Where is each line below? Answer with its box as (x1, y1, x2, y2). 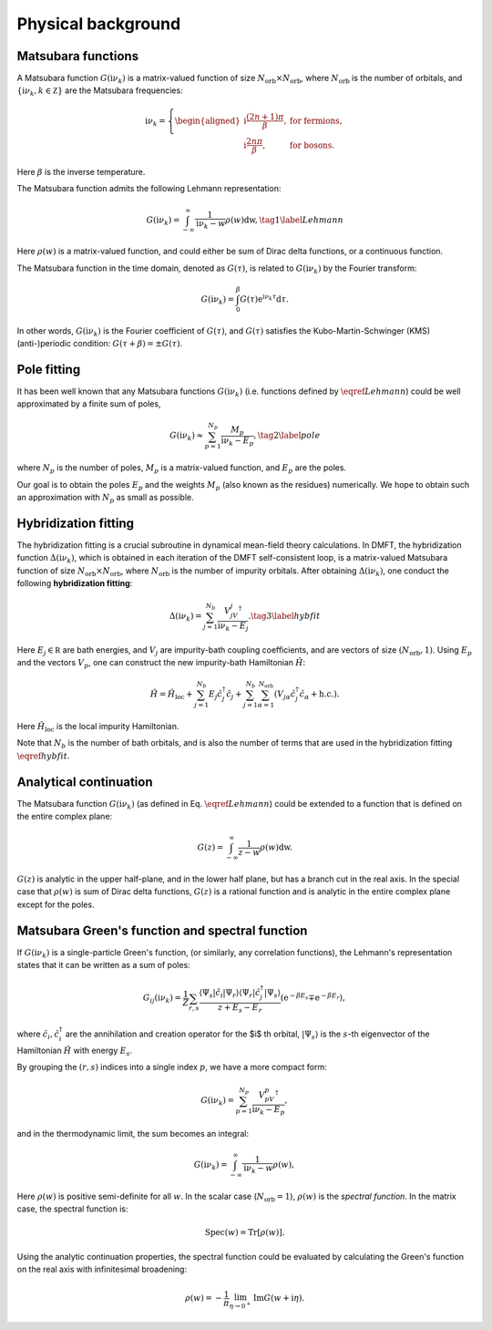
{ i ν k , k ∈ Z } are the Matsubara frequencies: (16, 85, 183, 98)
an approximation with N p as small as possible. (16, 492, 195, 505)
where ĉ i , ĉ (16, 1028, 59, 1041)
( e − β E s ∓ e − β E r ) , (280, 991, 345, 1003)
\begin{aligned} (174, 115, 241, 126)
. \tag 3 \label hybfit (247, 611, 321, 622)
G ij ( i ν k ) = (142, 993, 182, 1005)
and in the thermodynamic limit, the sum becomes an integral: (16, 1128, 250, 1139)
